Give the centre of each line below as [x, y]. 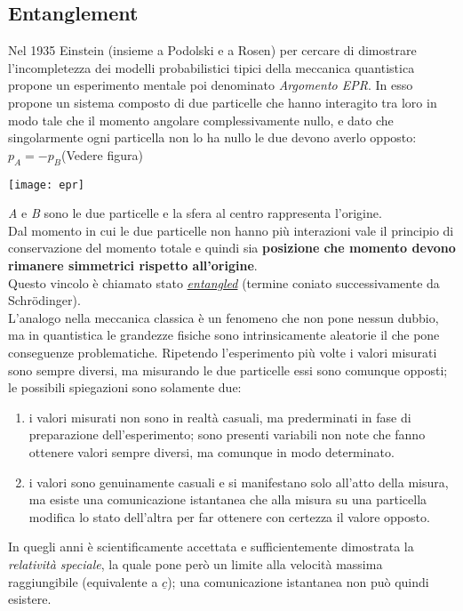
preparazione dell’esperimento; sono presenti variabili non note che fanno [227, 434]
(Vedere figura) [102, 154]
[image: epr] [46, 185]
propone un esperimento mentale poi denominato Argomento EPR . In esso [211, 85]
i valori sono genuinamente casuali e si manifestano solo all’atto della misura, [239, 482]
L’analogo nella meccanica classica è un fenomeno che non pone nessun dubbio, [224, 317]
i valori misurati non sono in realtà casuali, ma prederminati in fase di [220, 417]
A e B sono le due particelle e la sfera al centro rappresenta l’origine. [195, 213]
